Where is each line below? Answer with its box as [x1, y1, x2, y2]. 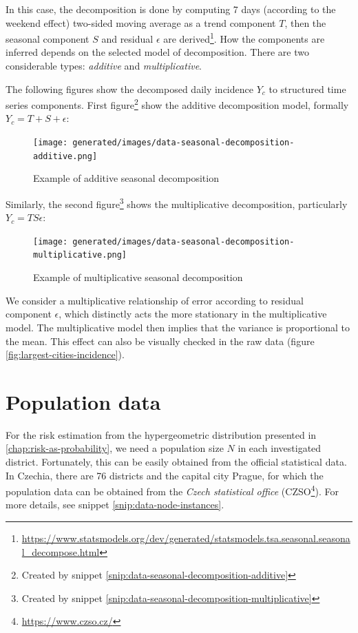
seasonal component [6, 31, 89, 45]
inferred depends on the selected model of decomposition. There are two [6, 45, 309, 59]
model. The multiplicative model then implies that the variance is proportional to [6, 320, 350, 334]
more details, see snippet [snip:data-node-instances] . [6, 497, 224, 512]
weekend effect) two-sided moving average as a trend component [6, 15, 276, 30]
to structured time [268, 81, 346, 96]
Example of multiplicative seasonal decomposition [33, 270, 243, 284]
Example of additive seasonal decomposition [33, 171, 219, 185]
